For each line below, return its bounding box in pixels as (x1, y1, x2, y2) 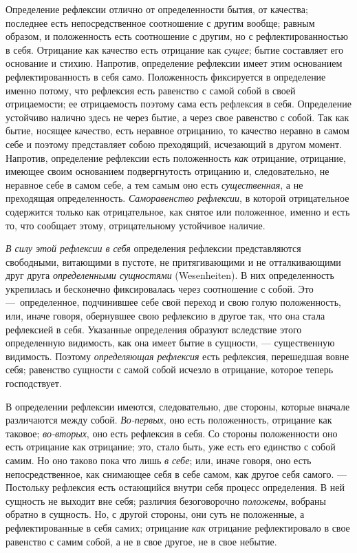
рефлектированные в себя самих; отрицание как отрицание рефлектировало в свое (6, 520, 350, 534)
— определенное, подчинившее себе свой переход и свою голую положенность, (6, 295, 341, 309)
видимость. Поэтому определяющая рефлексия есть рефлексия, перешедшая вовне (6, 348, 349, 363)
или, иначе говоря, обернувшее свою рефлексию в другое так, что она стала (6, 309, 325, 323)
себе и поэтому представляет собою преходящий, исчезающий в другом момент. (6, 136, 343, 151)
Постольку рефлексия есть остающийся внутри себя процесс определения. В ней (6, 480, 345, 494)
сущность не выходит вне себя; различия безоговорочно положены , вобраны (6, 493, 326, 508)
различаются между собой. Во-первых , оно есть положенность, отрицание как (6, 413, 332, 427)
